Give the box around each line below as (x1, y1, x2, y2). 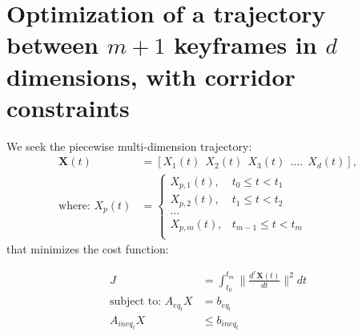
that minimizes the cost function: (6, 241, 169, 257)
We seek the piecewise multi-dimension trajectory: (6, 137, 252, 154)
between (6, 28, 99, 61)
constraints (6, 91, 130, 123)
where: (58, 200, 90, 212)
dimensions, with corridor (6, 59, 296, 92)
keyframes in (174, 28, 317, 61)
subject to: (109, 296, 162, 308)
